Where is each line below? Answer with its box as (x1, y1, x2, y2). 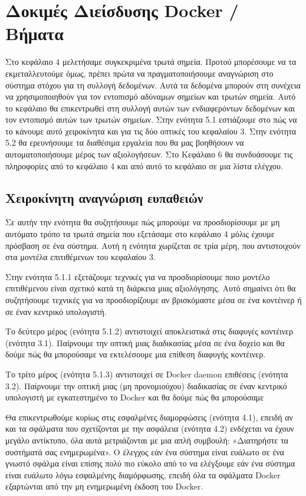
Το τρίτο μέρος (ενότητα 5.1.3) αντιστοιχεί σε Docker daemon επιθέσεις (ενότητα (5, 367, 288, 380)
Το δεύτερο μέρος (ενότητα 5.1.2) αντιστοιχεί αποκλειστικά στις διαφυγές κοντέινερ (5, 325, 293, 337)
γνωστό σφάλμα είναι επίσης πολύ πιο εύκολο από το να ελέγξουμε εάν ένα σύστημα (5, 457, 295, 469)
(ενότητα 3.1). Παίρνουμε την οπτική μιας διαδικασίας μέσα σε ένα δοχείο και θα (5, 336, 285, 349)
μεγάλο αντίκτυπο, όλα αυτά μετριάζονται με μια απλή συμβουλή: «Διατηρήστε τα (5, 433, 288, 446)
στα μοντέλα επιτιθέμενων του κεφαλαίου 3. (5, 251, 156, 263)
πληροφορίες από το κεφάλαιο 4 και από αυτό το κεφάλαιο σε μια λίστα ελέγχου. (5, 159, 283, 172)
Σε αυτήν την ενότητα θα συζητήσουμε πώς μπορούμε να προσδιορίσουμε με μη (5, 216, 280, 228)
